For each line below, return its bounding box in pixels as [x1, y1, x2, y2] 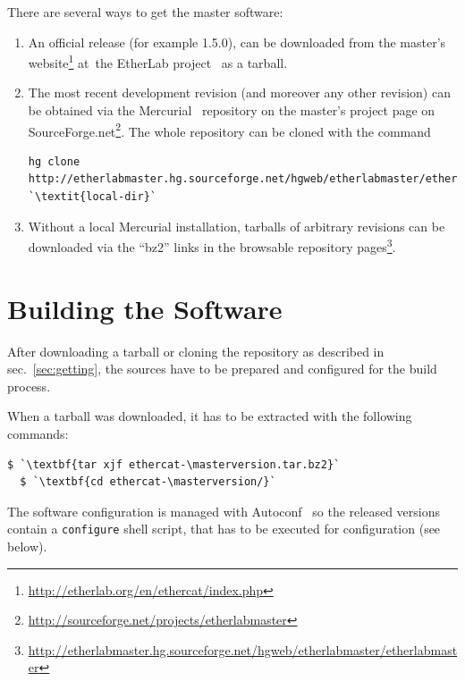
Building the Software [7, 290, 283, 326]
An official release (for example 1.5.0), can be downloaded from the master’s [28, 32, 446, 51]
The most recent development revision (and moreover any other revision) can [28, 83, 451, 102]
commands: [7, 425, 69, 442]
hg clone [28, 155, 80, 168]
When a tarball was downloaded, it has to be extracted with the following [7, 407, 412, 425]
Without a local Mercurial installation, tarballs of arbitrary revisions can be [28, 216, 445, 235]
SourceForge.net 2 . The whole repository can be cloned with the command [28, 119, 431, 140]
